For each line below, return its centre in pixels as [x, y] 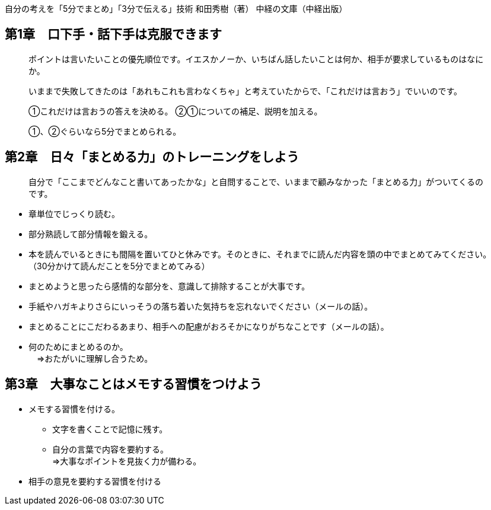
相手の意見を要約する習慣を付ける [95, 481]
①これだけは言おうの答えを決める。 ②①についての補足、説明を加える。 [176, 111]
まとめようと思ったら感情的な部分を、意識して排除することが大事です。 [169, 286]
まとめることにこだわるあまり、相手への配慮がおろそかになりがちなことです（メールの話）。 [209, 326]
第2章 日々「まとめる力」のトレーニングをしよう [152, 157]
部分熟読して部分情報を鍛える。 [91, 234]
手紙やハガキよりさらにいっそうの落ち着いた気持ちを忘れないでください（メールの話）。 [201, 306]
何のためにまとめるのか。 [78, 346]
